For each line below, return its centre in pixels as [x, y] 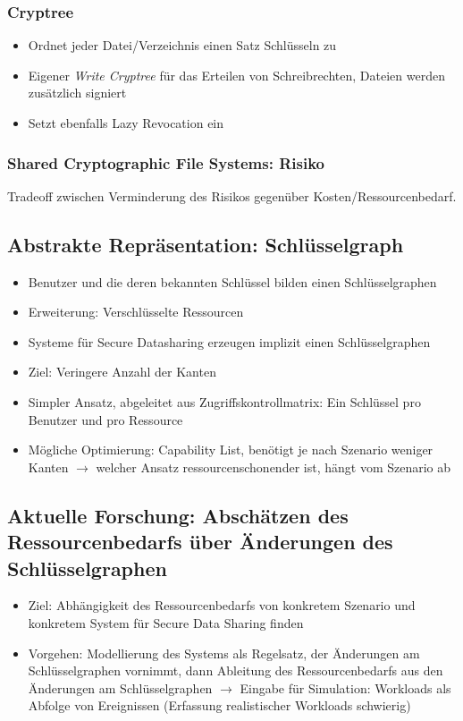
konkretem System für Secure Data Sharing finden [166, 622]
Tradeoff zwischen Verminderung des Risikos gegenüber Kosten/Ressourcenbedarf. [232, 195]
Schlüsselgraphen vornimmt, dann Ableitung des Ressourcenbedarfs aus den [236, 670]
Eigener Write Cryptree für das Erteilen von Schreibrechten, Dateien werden [236, 75]
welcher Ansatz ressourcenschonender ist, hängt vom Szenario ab [274, 467]
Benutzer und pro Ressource [105, 419]
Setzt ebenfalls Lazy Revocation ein [126, 123]
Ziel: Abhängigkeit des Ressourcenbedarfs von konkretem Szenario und [222, 605]
